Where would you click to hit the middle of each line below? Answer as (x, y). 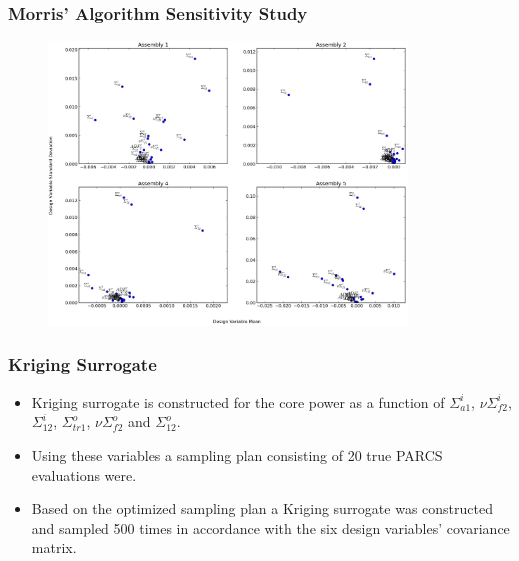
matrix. (54, 547)
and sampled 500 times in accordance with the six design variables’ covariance (270, 527)
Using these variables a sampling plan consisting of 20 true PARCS (237, 454)
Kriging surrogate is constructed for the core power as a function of (238, 401)
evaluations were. (84, 474)
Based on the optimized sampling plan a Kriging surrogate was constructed (262, 508)
